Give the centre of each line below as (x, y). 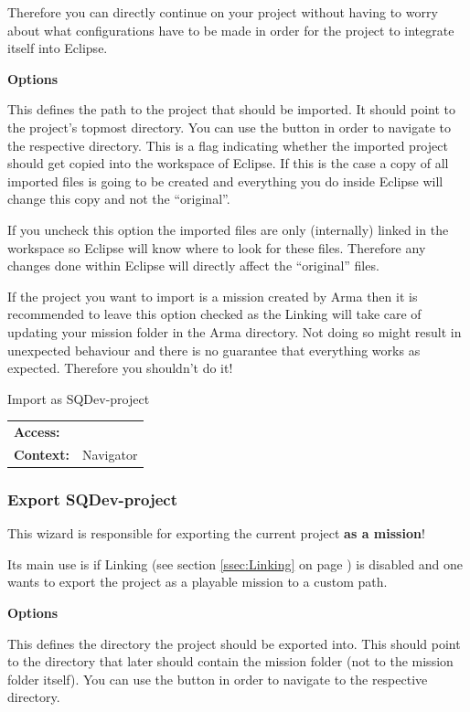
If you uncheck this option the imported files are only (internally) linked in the (228, 229)
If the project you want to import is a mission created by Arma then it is (213, 296)
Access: (37, 432)
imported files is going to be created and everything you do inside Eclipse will (225, 181)
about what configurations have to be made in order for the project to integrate (231, 30)
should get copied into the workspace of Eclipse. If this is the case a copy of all (228, 163)
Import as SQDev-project (79, 398)
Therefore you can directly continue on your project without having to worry (223, 12)
